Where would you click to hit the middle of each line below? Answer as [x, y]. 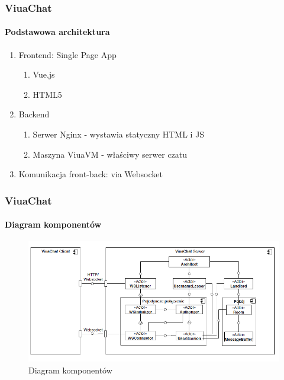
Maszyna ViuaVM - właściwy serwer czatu [110, 154]
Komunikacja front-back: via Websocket [91, 174]
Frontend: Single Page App [67, 54]
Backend [34, 114]
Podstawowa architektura [57, 32]
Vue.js [44, 74]
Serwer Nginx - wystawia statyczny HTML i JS [119, 134]
